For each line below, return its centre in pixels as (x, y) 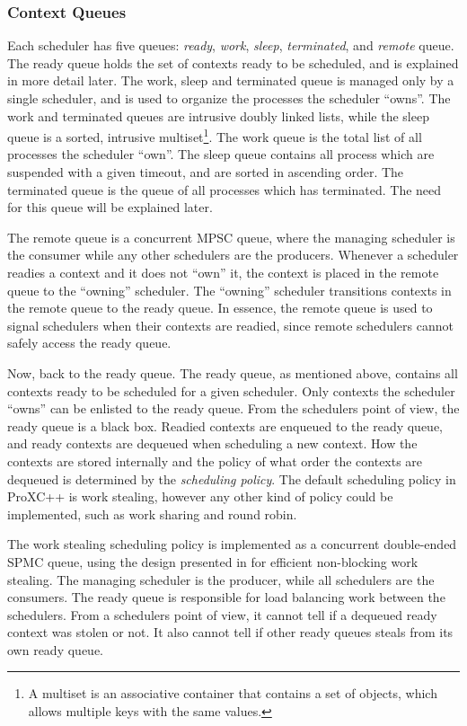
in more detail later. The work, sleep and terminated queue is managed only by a (231, 80)
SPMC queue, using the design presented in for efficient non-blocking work (213, 561)
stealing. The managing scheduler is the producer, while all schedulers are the (221, 579)
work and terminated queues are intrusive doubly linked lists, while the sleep (218, 115)
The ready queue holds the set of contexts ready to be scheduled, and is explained (233, 62)
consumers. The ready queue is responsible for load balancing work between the (226, 597)
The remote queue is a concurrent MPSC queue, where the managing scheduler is (231, 237)
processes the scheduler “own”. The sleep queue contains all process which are (221, 154)
